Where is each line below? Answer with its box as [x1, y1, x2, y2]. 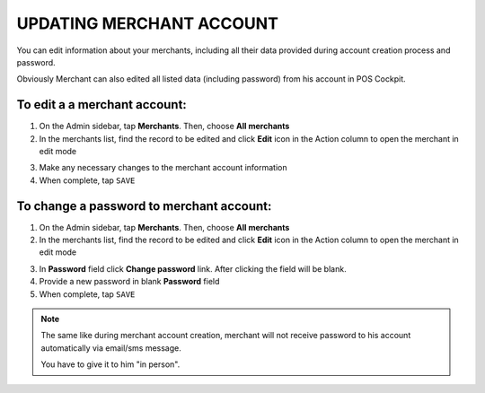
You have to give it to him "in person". [40, 359, 181, 370]
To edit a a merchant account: [16, 97, 188, 112]
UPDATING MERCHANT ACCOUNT [16, 13, 278, 33]
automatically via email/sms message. [40, 342, 181, 354]
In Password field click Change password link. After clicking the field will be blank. [39, 263, 347, 274]
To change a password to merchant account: [16, 198, 272, 214]
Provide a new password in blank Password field [39, 276, 220, 287]
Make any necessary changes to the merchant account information [39, 162, 287, 173]
